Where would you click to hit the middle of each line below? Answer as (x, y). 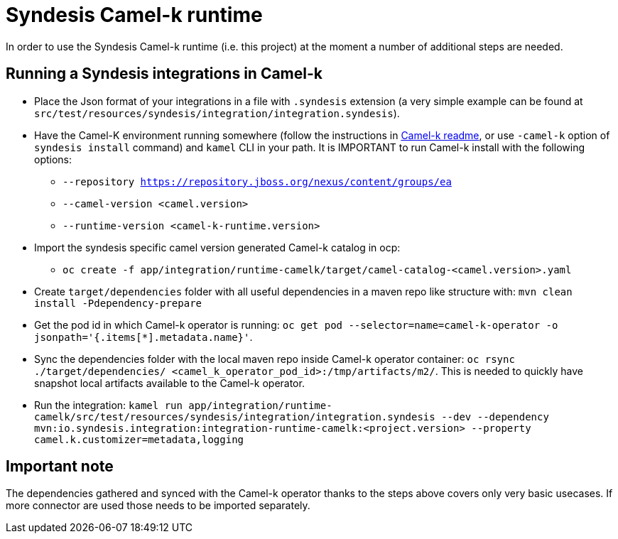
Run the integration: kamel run (108, 405)
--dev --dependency (495, 416)
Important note (60, 467)
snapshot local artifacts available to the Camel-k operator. (169, 383)
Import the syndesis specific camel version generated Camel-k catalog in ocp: (217, 247)
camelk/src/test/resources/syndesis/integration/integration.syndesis (235, 416)
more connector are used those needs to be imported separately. (158, 506)
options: (53, 159)
